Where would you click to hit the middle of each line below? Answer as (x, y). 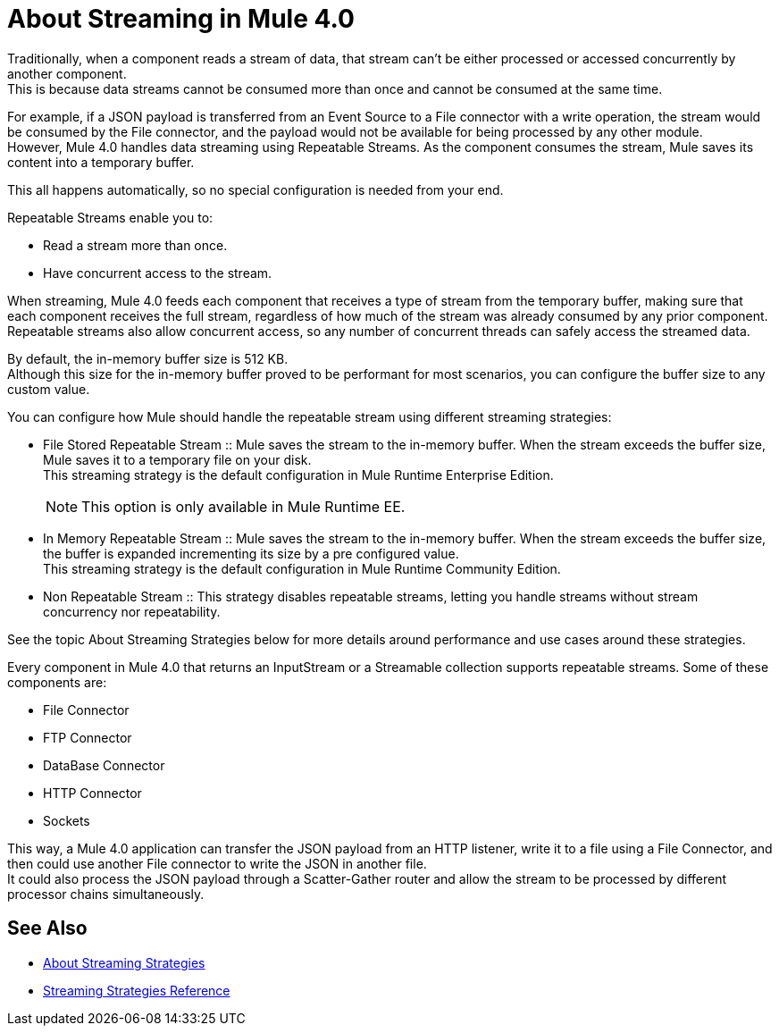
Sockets (67, 820)
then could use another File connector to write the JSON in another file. (217, 863)
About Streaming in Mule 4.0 (181, 19)
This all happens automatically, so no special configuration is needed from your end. (255, 189)
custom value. (49, 389)
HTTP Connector (92, 793)
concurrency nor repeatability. (132, 611)
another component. (67, 73)
